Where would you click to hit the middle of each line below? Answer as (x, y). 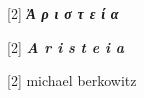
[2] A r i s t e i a (66, 46)
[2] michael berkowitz (72, 80)
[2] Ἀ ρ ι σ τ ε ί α (63, 13)
